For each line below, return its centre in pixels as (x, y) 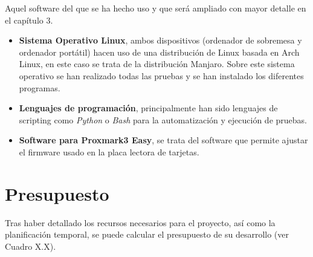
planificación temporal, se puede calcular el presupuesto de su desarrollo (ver (147, 234)
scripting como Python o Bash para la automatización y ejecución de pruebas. (163, 119)
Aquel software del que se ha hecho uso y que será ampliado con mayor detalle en (156, 8)
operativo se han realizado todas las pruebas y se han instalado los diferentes (161, 75)
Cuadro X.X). (31, 246)
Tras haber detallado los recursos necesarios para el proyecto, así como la (140, 222)
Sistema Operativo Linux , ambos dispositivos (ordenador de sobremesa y (160, 40)
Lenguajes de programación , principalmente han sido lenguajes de (148, 108)
